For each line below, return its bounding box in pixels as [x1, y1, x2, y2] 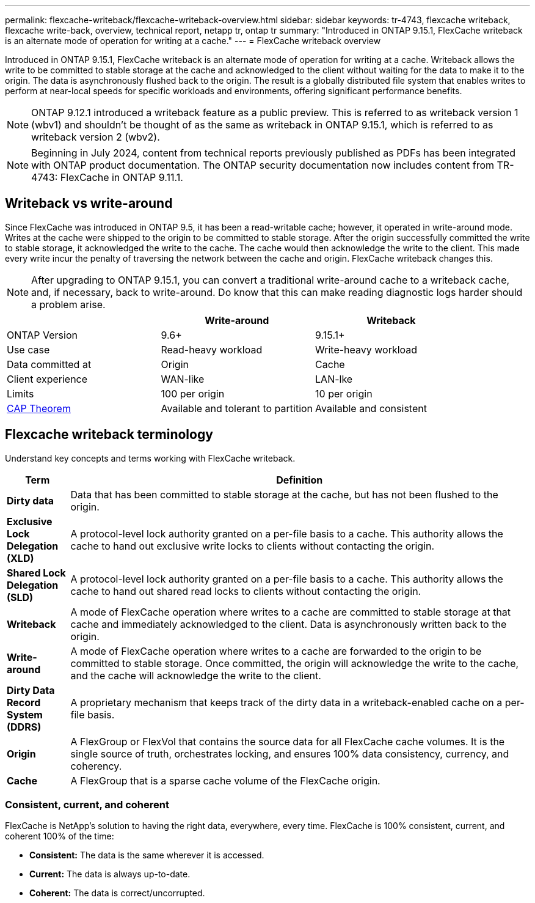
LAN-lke [315, 372, 353, 385]
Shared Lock [7, 566, 66, 579]
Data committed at [7, 358, 92, 370]
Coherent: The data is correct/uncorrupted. [29, 888, 205, 899]
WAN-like [161, 372, 205, 385]
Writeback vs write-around [5, 196, 173, 212]
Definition [276, 473, 323, 486]
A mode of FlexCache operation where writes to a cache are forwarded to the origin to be [70, 644, 482, 657]
